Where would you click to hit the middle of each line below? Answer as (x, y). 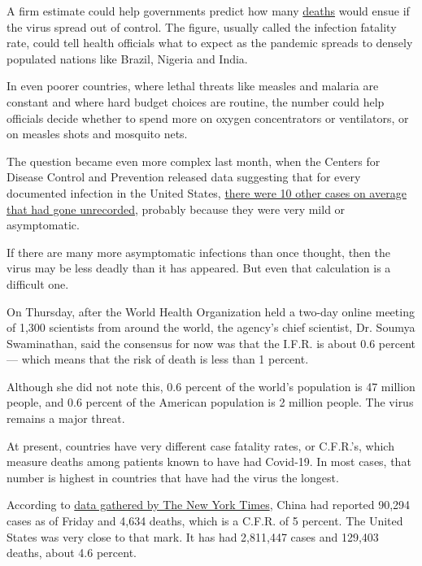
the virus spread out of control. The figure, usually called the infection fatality (202, 26)
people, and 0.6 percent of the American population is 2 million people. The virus (210, 402)
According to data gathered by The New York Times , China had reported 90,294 (209, 505)
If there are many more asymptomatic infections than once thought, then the (198, 252)
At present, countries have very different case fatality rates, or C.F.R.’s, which (200, 445)
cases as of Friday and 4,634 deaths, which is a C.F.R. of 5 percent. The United (205, 521)
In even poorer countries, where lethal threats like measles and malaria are (193, 86)
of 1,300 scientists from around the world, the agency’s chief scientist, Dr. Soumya (211, 327)
